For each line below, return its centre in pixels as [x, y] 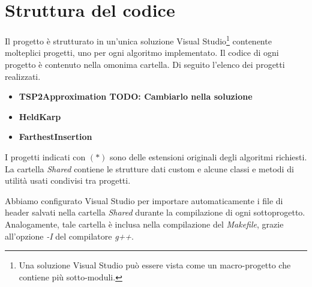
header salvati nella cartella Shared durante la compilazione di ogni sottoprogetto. [155, 212]
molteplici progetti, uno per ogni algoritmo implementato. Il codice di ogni [142, 53]
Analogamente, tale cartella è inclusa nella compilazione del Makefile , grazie [144, 224]
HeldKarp [40, 116]
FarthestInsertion [55, 137]
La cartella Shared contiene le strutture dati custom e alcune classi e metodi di [149, 168]
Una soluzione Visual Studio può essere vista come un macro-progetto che [155, 265]
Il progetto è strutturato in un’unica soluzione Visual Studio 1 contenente [138, 40]
